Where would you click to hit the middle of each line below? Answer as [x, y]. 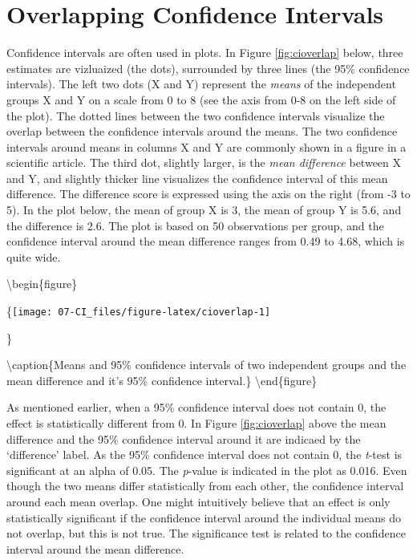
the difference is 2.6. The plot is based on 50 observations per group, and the [195, 225]
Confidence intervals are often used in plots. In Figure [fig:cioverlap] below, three [205, 53]
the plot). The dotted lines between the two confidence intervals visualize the [196, 115]
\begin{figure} [42, 284]
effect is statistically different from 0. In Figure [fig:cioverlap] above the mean [196, 423]
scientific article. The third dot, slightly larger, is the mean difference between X [204, 162]
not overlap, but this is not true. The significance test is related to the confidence [206, 533]
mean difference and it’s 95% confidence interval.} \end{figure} [162, 380]
